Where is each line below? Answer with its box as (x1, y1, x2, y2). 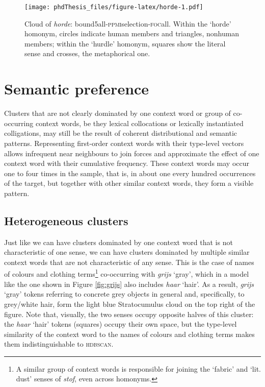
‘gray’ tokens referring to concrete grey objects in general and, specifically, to (4, 288, 245, 299)
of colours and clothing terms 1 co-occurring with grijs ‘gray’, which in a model (4, 267, 249, 279)
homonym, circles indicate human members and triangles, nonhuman (24, 28, 240, 39)
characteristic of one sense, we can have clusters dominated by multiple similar (4, 247, 250, 257)
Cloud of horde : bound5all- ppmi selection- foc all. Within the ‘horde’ (24, 18, 231, 29)
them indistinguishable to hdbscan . (4, 338, 114, 349)
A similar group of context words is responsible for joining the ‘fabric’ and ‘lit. (16, 363, 261, 374)
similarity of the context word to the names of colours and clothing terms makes (4, 328, 255, 339)
